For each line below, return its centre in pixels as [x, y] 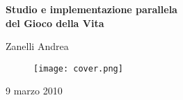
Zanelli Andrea [37, 46]
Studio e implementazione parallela [91, 9]
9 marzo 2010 [34, 91]
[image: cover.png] [78, 68]
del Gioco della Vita [55, 23]
